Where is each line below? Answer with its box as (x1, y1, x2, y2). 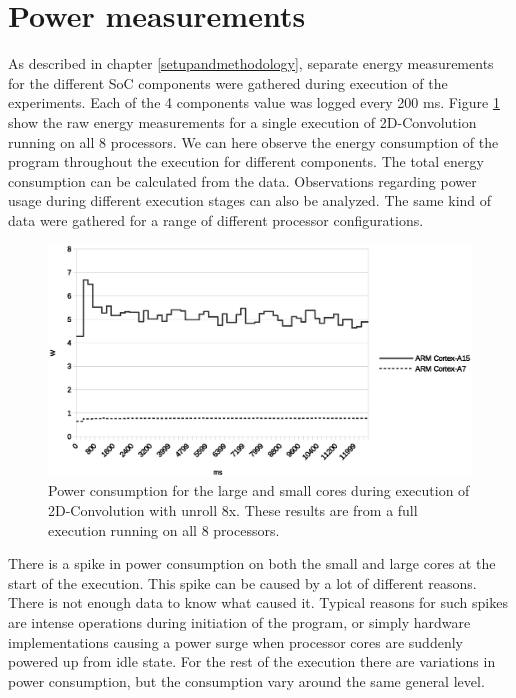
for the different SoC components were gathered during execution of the (8, 72, 448, 93)
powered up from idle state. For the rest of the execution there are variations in (8, 651, 496, 672)
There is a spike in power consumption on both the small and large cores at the (8, 553, 496, 574)
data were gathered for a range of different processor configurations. (8, 209, 424, 230)
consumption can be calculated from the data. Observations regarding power (8, 170, 477, 191)
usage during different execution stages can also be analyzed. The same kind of (8, 190, 492, 211)
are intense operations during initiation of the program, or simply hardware (8, 611, 471, 632)
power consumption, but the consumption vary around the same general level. (8, 670, 485, 691)
